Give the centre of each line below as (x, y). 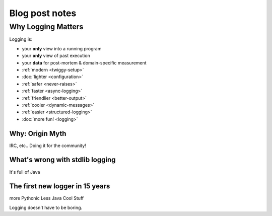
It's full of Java (25, 172)
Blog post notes (43, 13)
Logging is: (21, 39)
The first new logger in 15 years (60, 186)
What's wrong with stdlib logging (62, 160)
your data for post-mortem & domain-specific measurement (84, 62)
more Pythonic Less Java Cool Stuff (47, 198)
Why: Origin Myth (38, 133)
